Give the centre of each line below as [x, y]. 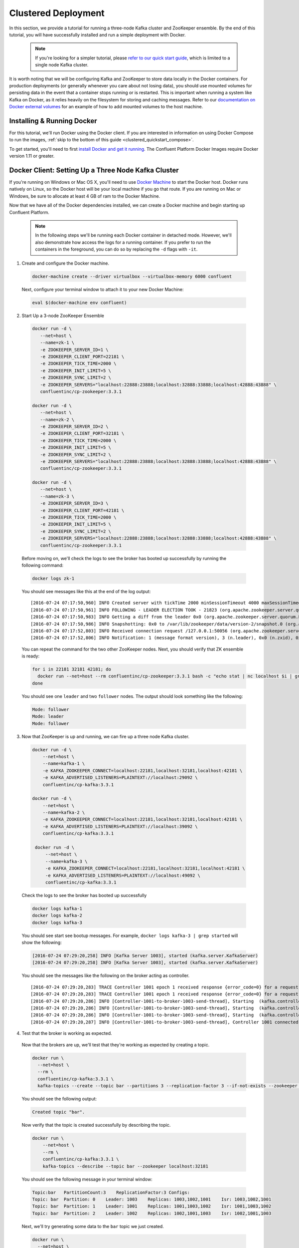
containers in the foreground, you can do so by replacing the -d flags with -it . [116, 249]
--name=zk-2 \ [57, 420]
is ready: [31, 656]
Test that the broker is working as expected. [67, 1033]
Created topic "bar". [59, 1112]
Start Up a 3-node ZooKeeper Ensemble [63, 315]
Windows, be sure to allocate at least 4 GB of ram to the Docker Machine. [85, 196]
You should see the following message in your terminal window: [87, 1179]
